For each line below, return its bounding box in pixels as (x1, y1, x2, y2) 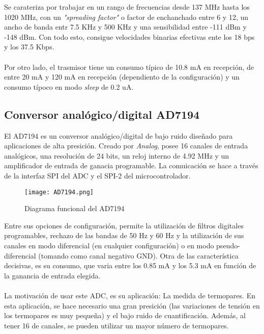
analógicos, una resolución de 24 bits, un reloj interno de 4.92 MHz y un (4, 150, 229, 161)
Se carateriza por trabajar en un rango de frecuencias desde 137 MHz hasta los (4, 2, 250, 12)
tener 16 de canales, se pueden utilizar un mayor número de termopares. (4, 320, 229, 330)
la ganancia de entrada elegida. (4, 270, 101, 280)
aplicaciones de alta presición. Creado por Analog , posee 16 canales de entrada (4, 140, 248, 151)
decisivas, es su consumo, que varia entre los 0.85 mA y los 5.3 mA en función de (4, 260, 256, 271)
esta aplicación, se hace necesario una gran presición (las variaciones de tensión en (4, 300, 260, 311)
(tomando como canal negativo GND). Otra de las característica (38, 250, 239, 261)
